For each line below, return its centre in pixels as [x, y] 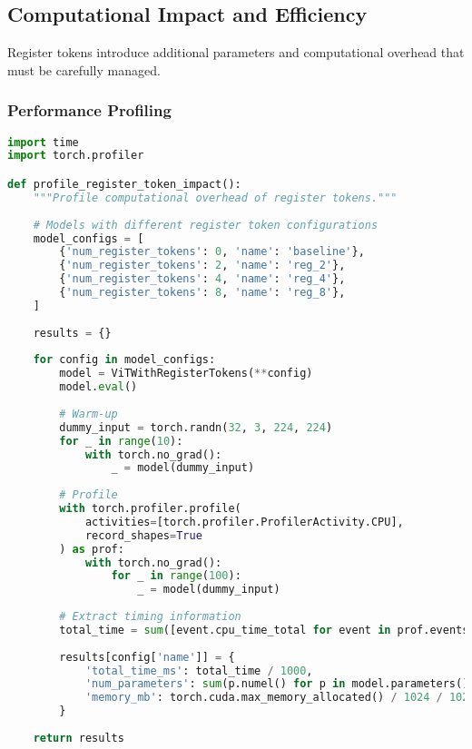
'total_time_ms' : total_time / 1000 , [199, 670]
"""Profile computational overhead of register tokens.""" [215, 197]
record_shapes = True [143, 535]
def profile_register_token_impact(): [124, 185]
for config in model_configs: [124, 360]
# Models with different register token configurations [206, 225]
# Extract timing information [150, 617]
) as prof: [92, 549]
